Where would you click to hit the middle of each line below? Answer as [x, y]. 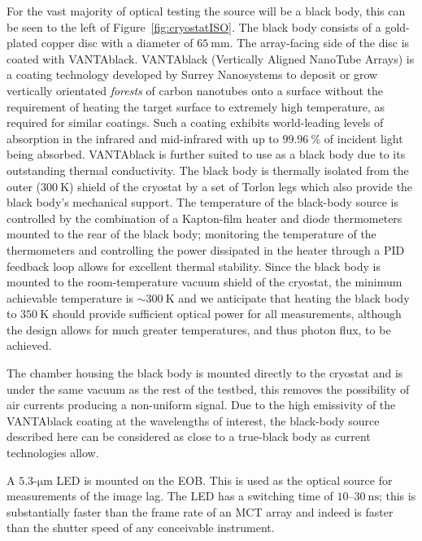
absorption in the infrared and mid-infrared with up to [143, 138]
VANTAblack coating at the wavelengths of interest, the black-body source [193, 420]
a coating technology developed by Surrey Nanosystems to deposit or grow [192, 74]
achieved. [29, 345]
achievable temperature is [70, 297]
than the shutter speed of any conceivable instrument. [141, 528]
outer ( [24, 186]
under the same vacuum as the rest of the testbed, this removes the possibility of [208, 388]
